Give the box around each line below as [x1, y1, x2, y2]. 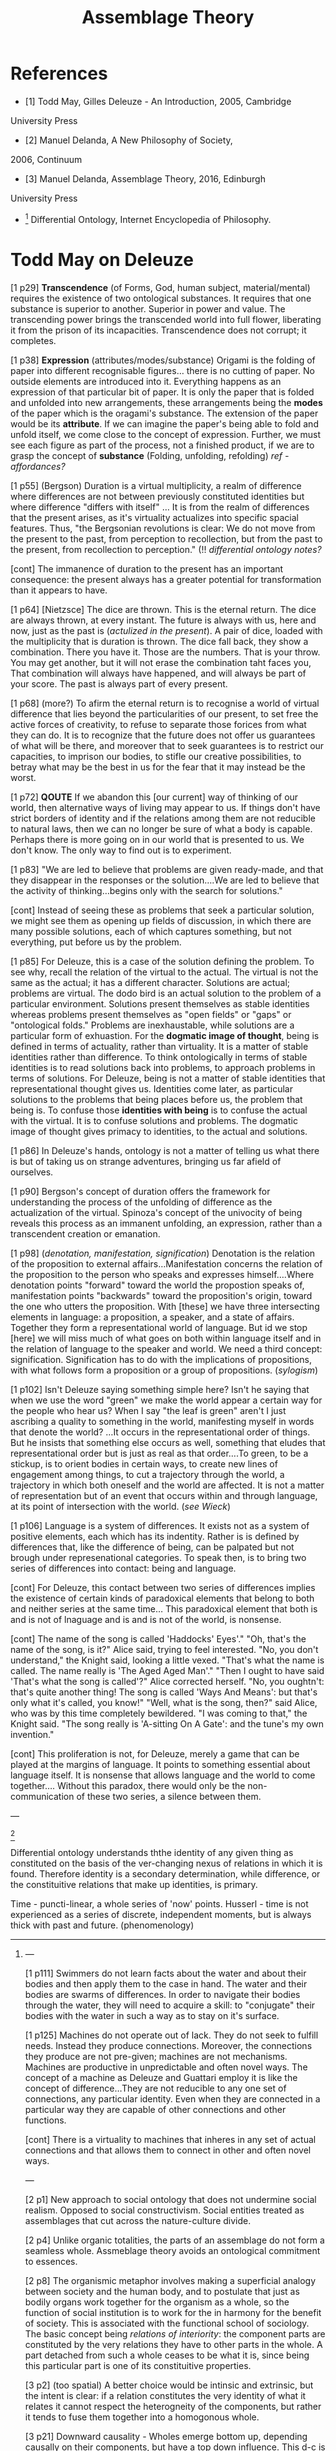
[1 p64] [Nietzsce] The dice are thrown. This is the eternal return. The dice [10, 603, 317, 615]
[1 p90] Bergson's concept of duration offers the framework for [10, 1185, 271, 1197]
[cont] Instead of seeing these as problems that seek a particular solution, [10, 904, 315, 916]
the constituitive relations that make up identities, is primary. [10, 1878, 258, 1890]
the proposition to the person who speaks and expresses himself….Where [10, 1268, 315, 1280]
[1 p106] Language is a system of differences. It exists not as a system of [10, 1519, 310, 1531]
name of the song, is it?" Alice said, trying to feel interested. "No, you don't [10, 1643, 319, 1655]
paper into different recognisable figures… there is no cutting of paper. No [10, 364, 315, 376]
